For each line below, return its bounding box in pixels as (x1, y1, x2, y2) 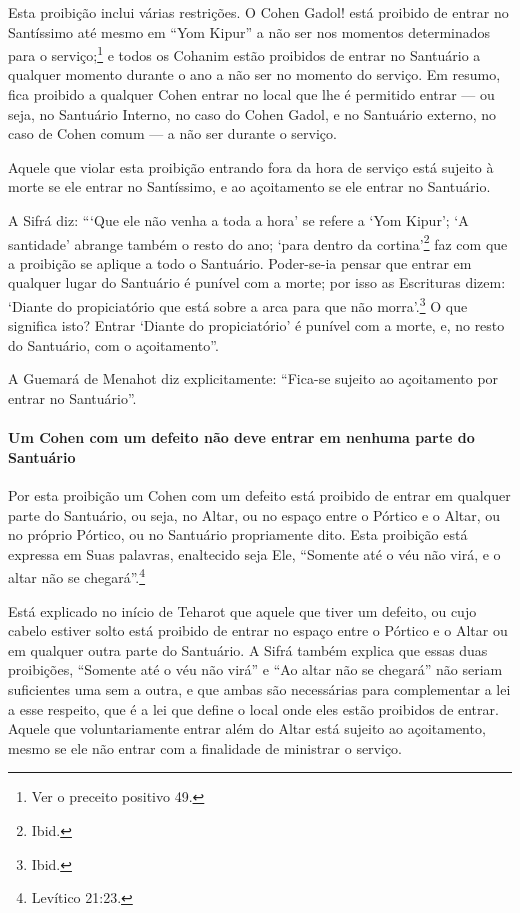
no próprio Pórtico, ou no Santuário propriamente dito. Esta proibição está (8, 524, 468, 545)
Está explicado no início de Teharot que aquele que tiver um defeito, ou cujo (8, 600, 477, 621)
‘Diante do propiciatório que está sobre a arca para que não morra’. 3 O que (8, 293, 468, 316)
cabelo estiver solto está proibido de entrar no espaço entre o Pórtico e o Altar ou (8, 620, 508, 641)
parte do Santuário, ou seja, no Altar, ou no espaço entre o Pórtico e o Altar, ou (8, 504, 501, 525)
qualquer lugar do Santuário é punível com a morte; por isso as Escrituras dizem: (8, 272, 506, 293)
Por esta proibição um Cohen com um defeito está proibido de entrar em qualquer (8, 485, 511, 506)
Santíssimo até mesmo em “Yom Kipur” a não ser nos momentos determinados (8, 21, 491, 42)
